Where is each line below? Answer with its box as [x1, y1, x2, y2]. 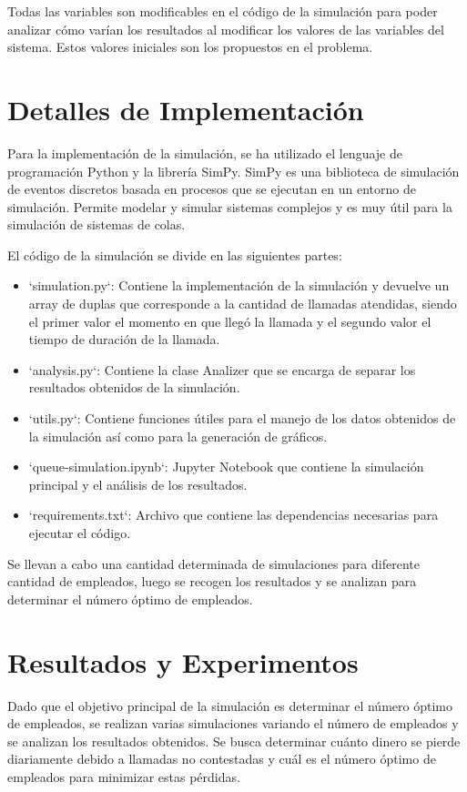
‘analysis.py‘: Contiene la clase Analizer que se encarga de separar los [28, 360, 416, 379]
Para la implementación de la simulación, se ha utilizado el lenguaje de [7, 143, 402, 162]
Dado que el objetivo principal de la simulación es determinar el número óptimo [7, 696, 452, 715]
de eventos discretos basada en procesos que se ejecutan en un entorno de [7, 179, 416, 198]
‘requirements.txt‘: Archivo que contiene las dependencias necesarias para [28, 505, 439, 524]
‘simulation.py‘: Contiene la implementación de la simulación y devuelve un [28, 276, 450, 295]
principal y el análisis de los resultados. [28, 474, 248, 493]
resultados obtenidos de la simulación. [28, 378, 240, 397]
